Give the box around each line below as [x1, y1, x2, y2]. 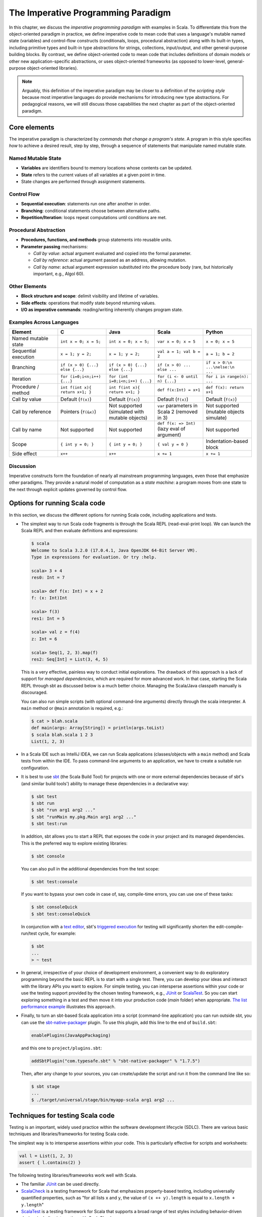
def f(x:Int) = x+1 [157, 387, 201, 392]
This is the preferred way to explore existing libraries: [21, 840, 128, 846]
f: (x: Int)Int [31, 595, 67, 601]
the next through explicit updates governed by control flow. [9, 486, 128, 492]
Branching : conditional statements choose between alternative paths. [21, 207, 161, 214]
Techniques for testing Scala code [9, 1111, 115, 1120]
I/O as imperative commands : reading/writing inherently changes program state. [21, 307, 183, 313]
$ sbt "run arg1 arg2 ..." [31, 807, 96, 813]
